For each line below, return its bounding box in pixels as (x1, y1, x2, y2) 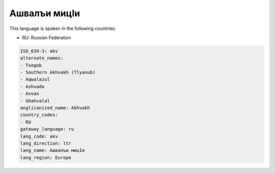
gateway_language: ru (20, 126, 74, 132)
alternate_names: (20, 55, 64, 61)
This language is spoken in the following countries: (9, 25, 116, 31)
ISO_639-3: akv (20, 48, 58, 54)
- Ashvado (20, 84, 45, 89)
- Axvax (20, 91, 39, 96)
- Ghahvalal (20, 98, 50, 103)
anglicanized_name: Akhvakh (20, 105, 90, 111)
